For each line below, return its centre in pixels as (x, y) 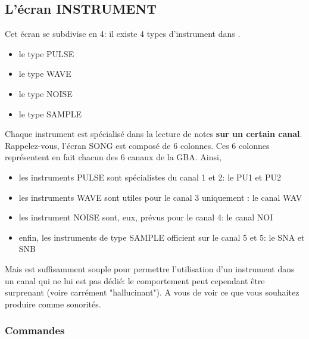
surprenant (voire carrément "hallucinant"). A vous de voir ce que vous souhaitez (152, 292)
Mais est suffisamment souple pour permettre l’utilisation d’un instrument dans (150, 268)
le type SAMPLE (50, 113)
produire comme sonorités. (53, 304)
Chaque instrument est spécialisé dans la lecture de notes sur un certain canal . (154, 134)
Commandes (35, 330)
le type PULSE (46, 53)
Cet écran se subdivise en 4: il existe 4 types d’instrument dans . (123, 34)
